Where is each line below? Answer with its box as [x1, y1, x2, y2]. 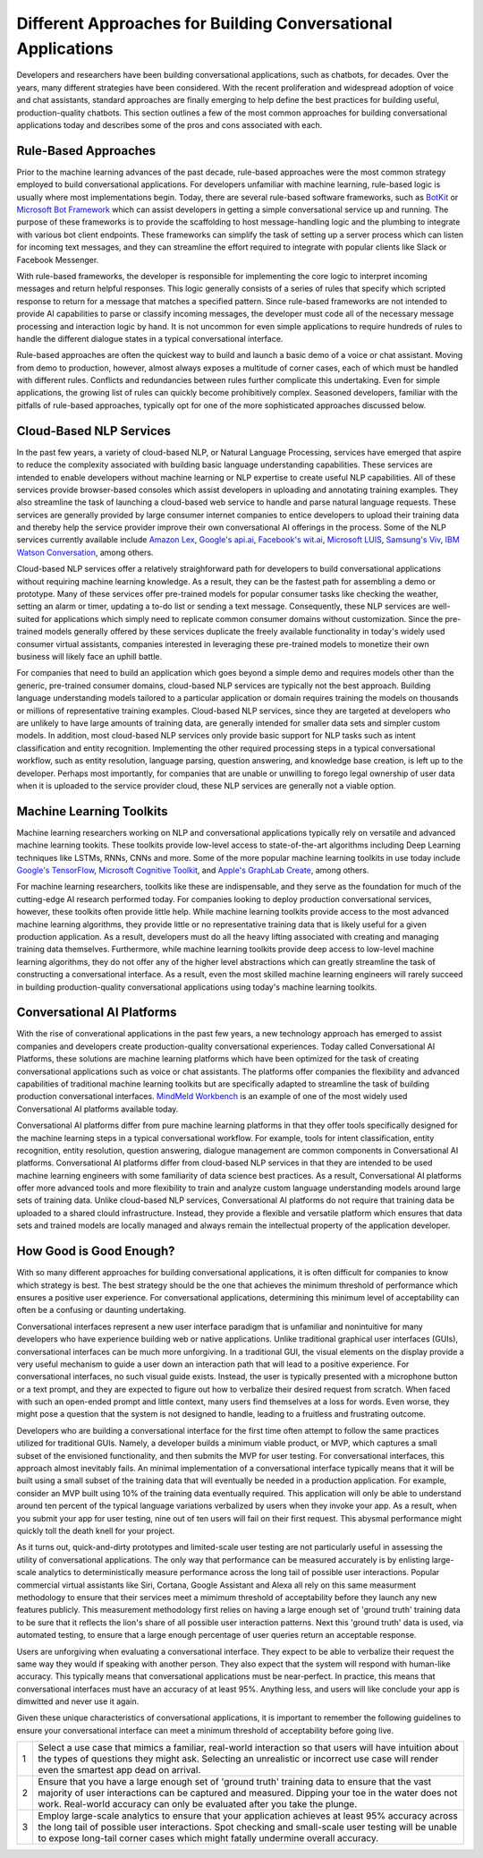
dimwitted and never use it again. [16, 1696, 140, 1707]
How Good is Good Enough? [16, 1244, 175, 1259]
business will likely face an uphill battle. [16, 652, 163, 661]
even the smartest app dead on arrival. [38, 1764, 201, 1777]
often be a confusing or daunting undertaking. [16, 1305, 187, 1316]
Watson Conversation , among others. [16, 547, 154, 558]
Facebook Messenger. [16, 254, 99, 265]
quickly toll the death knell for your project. [16, 1525, 175, 1536]
